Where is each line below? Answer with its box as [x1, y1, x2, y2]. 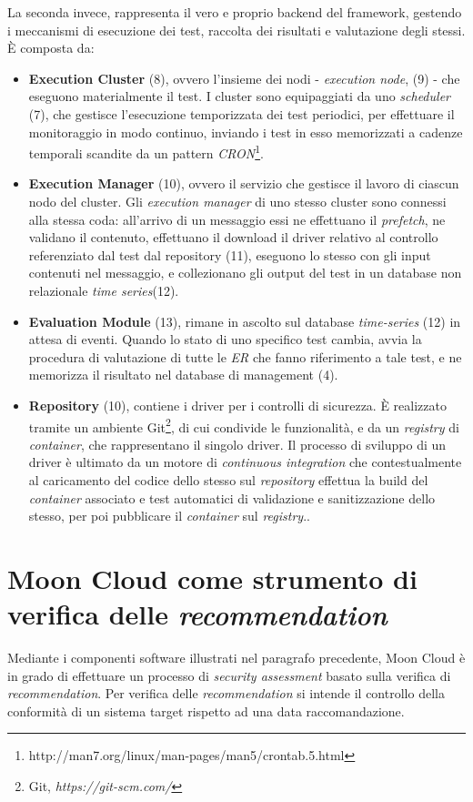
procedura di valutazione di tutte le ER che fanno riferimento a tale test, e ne [28, 347, 462, 366]
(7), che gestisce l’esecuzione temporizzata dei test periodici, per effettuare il [28, 104, 455, 123]
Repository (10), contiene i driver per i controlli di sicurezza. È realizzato [28, 395, 447, 414]
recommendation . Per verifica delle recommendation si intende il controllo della [7, 684, 445, 703]
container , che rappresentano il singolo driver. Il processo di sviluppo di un [28, 434, 447, 453]
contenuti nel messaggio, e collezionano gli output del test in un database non [28, 263, 462, 282]
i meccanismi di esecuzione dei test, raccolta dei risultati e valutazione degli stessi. [7, 20, 466, 39]
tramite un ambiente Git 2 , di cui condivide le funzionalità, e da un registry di [28, 414, 459, 436]
